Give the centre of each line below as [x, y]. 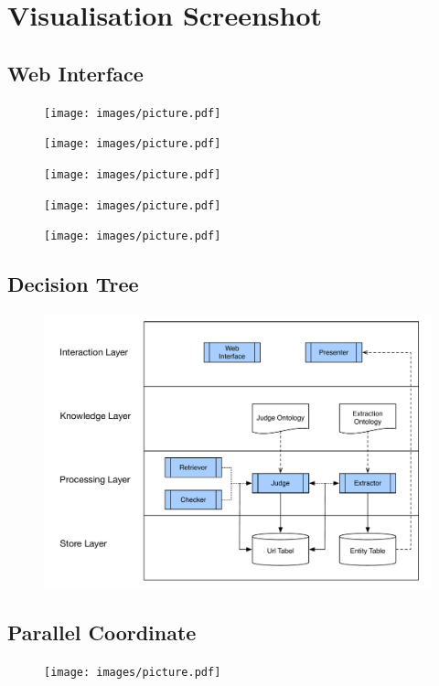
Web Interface [75, 73]
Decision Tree [73, 284]
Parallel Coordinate [102, 632]
